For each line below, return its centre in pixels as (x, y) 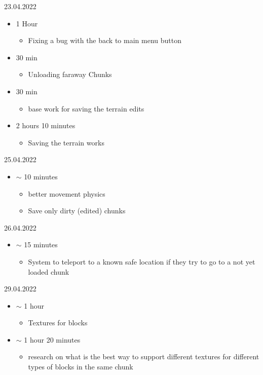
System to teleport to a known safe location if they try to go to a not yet (142, 261)
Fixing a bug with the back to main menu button (105, 40)
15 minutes (41, 245)
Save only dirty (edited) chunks (77, 211)
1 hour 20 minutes (52, 339)
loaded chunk (49, 271)
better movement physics (67, 193)
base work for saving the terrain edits (86, 108)
